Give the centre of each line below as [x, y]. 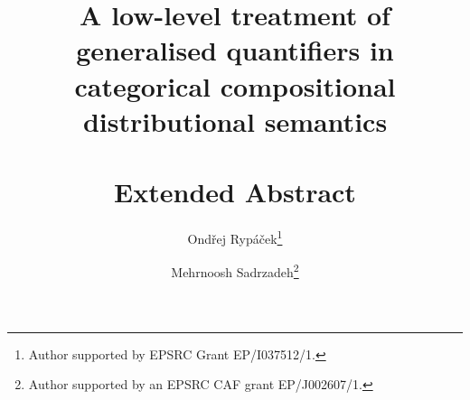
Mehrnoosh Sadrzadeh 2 [235, 270]
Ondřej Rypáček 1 [235, 237]
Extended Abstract [235, 192]
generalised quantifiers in [235, 50]
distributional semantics [235, 121]
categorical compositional [235, 85]
